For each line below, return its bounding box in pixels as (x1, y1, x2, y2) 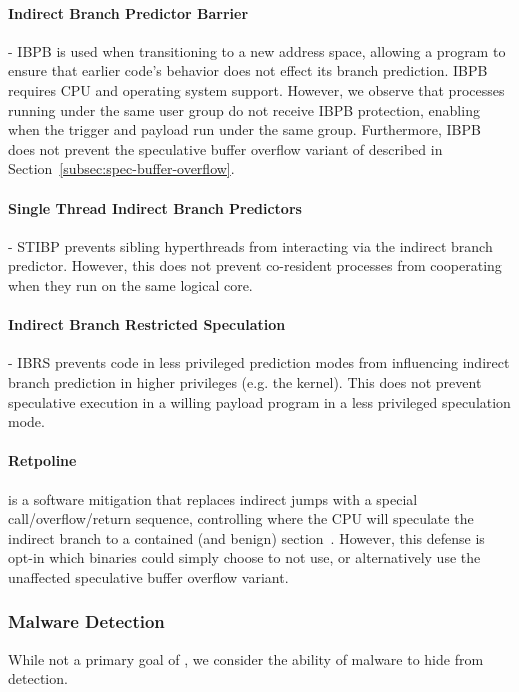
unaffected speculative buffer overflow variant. (8, 566, 289, 587)
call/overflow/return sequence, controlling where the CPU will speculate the (8, 508, 474, 529)
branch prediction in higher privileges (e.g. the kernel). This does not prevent (8, 371, 482, 392)
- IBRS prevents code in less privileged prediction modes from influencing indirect (8, 352, 510, 373)
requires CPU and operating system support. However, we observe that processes (8, 79, 505, 100)
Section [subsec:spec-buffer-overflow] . (8, 158, 235, 179)
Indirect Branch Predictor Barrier (8, 2, 249, 23)
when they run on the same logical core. (8, 274, 253, 295)
